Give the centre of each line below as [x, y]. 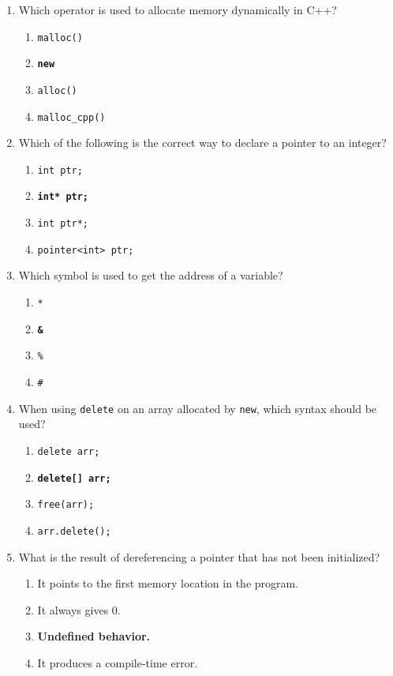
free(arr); [66, 505]
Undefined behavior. [94, 636]
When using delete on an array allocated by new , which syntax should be [198, 408]
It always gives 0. [79, 609]
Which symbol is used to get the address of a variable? [151, 275]
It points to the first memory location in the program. [168, 583]
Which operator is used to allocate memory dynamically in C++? [178, 9]
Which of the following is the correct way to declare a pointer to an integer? [202, 143]
